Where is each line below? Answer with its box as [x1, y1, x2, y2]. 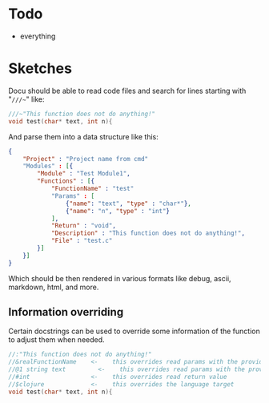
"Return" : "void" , [50, 222, 116, 230]
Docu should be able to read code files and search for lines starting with [8, 86, 247, 95]
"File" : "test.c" [50, 237, 113, 245]
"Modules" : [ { [22, 162, 74, 171]
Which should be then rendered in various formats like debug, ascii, [8, 273, 231, 283]
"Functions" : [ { [37, 177, 94, 185]
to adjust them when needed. [8, 335, 106, 345]
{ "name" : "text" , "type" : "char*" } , [65, 199, 192, 208]
